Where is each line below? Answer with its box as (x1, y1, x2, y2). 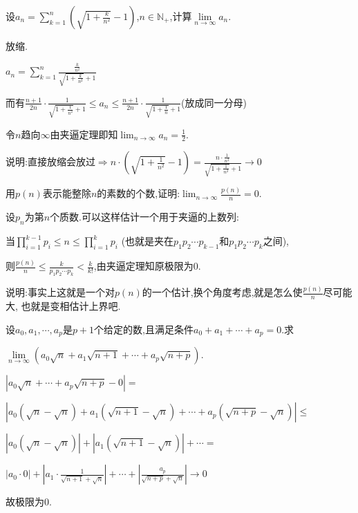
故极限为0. (6, 494, 52, 509)
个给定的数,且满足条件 (94, 321, 194, 336)
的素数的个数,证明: (97, 186, 180, 200)
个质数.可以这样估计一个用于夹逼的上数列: (50, 209, 239, 224)
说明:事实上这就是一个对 (6, 285, 115, 299)
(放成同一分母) (181, 95, 247, 109)
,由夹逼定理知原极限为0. (93, 259, 201, 273)
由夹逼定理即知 (50, 127, 118, 141)
